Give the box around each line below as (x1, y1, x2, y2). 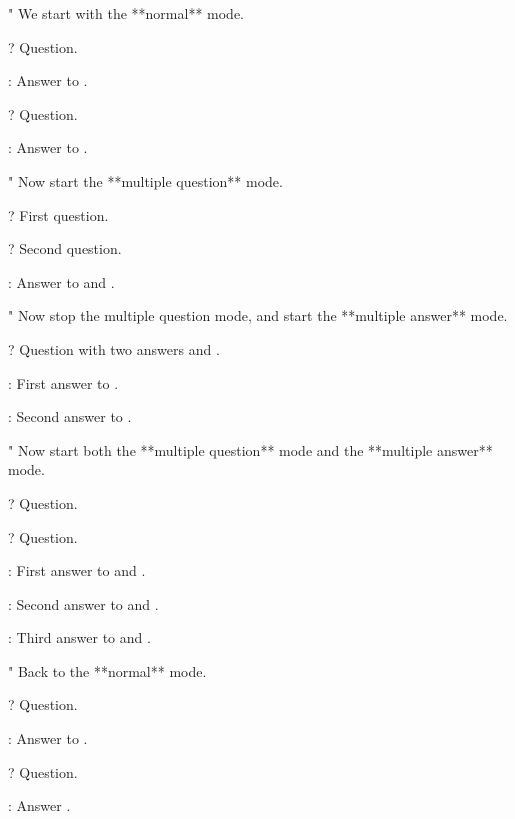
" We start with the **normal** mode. (8, 3, 244, 23)
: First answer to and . (8, 560, 146, 581)
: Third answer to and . (8, 627, 151, 648)
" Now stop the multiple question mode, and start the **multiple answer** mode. (8, 305, 508, 326)
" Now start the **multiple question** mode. (8, 170, 283, 191)
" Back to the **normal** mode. (8, 660, 207, 681)
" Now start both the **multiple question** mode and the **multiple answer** (8, 439, 493, 460)
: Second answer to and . (8, 593, 159, 614)
